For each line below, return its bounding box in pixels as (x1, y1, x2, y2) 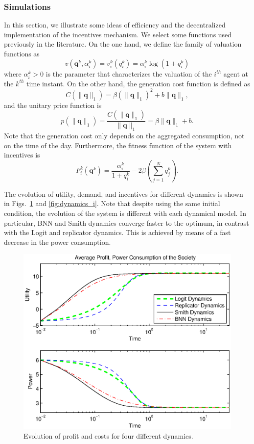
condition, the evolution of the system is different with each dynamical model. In (4, 208, 246, 218)
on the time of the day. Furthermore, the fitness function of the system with (4, 140, 232, 150)
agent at (223, 68, 248, 78)
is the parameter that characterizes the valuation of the (46, 68, 212, 78)
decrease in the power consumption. (4, 236, 111, 247)
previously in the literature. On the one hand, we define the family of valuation (4, 39, 242, 49)
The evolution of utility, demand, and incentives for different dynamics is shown (4, 188, 243, 199)
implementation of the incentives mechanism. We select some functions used (4, 29, 232, 39)
